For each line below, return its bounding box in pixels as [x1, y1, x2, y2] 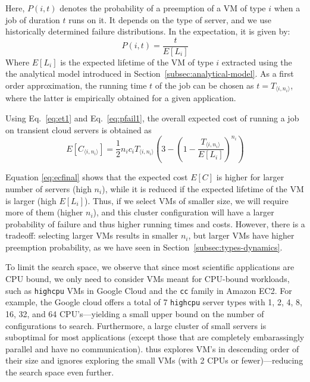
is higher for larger [216, 171, 284, 183]
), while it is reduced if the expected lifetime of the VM [102, 182, 304, 195]
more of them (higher [5, 206, 83, 218]
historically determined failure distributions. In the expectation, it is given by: [5, 25, 290, 37]
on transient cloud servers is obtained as [5, 123, 152, 136]
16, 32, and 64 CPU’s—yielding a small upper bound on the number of [5, 307, 264, 320]
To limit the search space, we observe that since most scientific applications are [5, 261, 295, 273]
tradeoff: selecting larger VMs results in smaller [5, 229, 179, 242]
